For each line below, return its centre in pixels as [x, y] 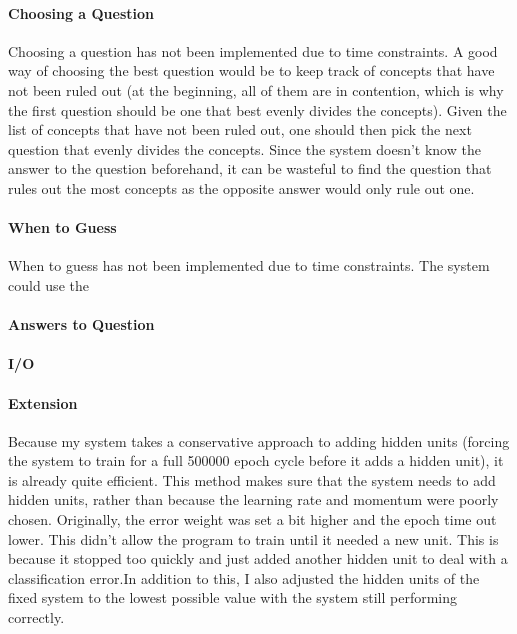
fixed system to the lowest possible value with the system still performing [233, 597]
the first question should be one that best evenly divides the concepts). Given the [257, 109]
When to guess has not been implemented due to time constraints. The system [249, 265]
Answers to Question [81, 324]
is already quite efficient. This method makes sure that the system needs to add [252, 479]
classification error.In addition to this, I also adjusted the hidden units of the [244, 577]
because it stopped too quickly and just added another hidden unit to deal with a [258, 558]
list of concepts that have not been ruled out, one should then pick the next [240, 129]
